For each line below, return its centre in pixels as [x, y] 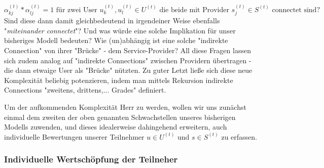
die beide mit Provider [194, 10]
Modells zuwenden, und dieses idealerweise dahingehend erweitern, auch [116, 127]
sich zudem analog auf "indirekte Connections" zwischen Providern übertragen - [128, 60]
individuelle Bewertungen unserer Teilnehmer [74, 136]
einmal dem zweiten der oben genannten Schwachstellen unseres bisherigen [120, 117]
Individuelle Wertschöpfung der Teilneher [91, 159]
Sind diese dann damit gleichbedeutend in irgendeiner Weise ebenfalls [112, 20]
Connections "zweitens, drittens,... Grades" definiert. [85, 90]
